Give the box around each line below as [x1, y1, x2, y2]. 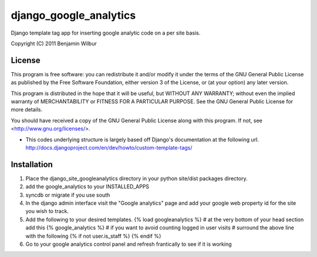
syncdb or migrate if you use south [25, 191, 110, 198]
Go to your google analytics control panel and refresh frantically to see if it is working [25, 241, 232, 248]
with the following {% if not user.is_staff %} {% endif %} [25, 232, 161, 239]
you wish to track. [25, 208, 69, 215]
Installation [11, 159, 53, 170]
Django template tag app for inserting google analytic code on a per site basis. [11, 29, 201, 36]
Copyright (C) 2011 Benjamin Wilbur [11, 40, 97, 47]
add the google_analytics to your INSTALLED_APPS [25, 183, 150, 190]
